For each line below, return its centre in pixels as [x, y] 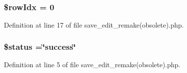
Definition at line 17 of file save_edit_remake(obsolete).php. [94, 25]
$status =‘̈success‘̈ [40, 46]
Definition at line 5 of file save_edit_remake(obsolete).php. [92, 65]
